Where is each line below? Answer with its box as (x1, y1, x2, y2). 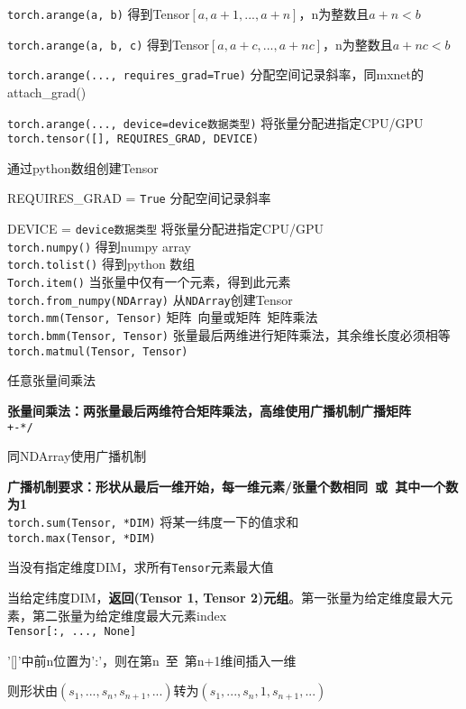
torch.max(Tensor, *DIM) (7, 531, 156, 545)
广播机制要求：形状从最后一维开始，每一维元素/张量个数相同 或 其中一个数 (7, 476, 459, 495)
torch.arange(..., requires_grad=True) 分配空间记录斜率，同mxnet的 (7, 65, 425, 84)
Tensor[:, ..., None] (7, 625, 137, 639)
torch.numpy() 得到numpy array (7, 236, 191, 255)
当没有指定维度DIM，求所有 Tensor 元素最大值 (7, 557, 274, 576)
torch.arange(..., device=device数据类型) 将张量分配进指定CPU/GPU (7, 113, 424, 132)
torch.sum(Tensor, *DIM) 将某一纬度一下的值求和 (7, 512, 299, 530)
